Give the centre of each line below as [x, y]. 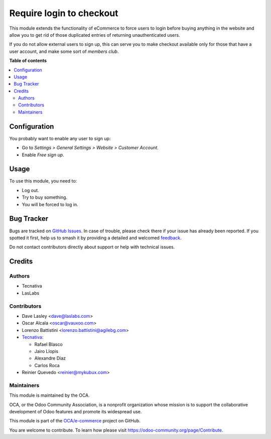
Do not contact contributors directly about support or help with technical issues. [92, 247]
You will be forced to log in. [50, 204]
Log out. [31, 190]
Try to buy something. [45, 197]
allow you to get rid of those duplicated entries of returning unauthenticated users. [95, 35]
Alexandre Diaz [50, 358]
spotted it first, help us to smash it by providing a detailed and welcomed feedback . [95, 238]
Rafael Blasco [48, 344]
